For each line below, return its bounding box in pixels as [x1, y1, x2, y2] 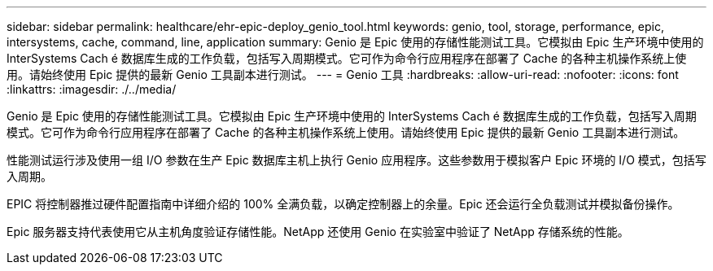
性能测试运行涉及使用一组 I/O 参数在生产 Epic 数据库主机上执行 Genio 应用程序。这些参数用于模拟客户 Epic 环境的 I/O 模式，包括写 [7, 153, 706, 167]
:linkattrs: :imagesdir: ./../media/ [7, 82, 177, 96]
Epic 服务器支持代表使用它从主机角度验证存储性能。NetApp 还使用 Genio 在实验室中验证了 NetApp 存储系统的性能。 [7, 225, 629, 238]
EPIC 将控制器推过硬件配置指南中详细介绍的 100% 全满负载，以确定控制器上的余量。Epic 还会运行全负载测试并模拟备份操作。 [7, 197, 680, 211]
